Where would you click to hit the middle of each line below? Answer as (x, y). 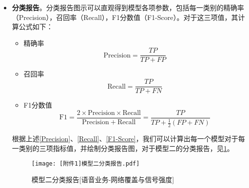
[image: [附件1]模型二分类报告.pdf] (86, 164)
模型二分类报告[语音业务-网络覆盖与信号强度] (103, 179)
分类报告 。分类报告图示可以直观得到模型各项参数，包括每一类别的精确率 (128, 7)
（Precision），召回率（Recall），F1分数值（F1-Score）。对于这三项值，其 (125, 17)
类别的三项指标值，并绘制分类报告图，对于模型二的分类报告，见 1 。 (126, 148)
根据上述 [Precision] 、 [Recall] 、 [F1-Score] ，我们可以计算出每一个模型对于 (125, 138)
